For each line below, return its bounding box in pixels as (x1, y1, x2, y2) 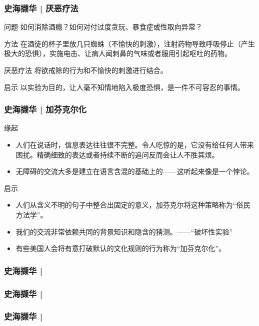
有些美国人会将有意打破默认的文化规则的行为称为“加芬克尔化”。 (15, 243, 226, 253)
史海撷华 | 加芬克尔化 (4, 103, 86, 115)
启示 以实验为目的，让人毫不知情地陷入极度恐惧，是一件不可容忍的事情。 (4, 81, 244, 92)
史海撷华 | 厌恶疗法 (4, 1, 78, 14)
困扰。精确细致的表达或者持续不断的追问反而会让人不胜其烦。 (15, 149, 219, 159)
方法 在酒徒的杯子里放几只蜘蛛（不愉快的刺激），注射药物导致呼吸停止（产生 (4, 38, 255, 48)
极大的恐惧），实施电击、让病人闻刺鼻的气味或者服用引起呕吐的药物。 (4, 48, 231, 58)
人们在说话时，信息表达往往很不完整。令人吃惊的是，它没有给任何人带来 (15, 139, 254, 149)
